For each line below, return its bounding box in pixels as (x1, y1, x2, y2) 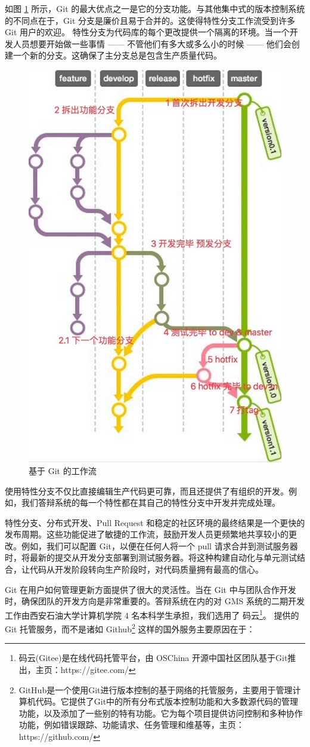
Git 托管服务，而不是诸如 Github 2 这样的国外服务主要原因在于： (5, 621, 255, 635)
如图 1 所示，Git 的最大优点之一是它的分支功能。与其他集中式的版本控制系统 (5, 2, 305, 14)
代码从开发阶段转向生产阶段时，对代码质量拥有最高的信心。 (29, 563, 263, 576)
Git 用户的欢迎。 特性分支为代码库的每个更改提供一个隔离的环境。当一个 (5, 26, 290, 38)
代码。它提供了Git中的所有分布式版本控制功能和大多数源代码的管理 (35, 695, 299, 708)
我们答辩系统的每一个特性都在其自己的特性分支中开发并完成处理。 (21, 496, 280, 509)
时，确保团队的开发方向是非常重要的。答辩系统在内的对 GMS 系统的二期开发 (5, 595, 305, 607)
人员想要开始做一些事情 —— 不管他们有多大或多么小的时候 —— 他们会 (13, 37, 292, 50)
